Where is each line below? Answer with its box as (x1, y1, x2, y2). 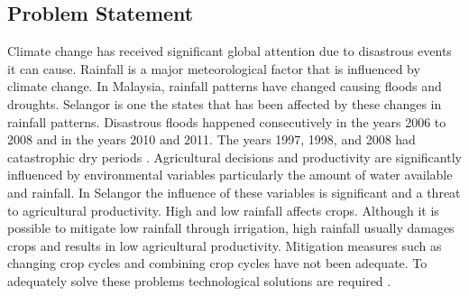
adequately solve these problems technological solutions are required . (7, 271, 391, 290)
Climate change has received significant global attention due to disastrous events (7, 42, 452, 60)
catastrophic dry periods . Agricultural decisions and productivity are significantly (7, 147, 462, 166)
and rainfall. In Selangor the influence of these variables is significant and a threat (7, 182, 461, 201)
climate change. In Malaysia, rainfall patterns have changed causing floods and (7, 77, 442, 96)
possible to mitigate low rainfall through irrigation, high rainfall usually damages (7, 218, 455, 237)
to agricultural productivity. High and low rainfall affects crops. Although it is (7, 200, 439, 219)
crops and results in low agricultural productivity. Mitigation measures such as (7, 236, 442, 254)
